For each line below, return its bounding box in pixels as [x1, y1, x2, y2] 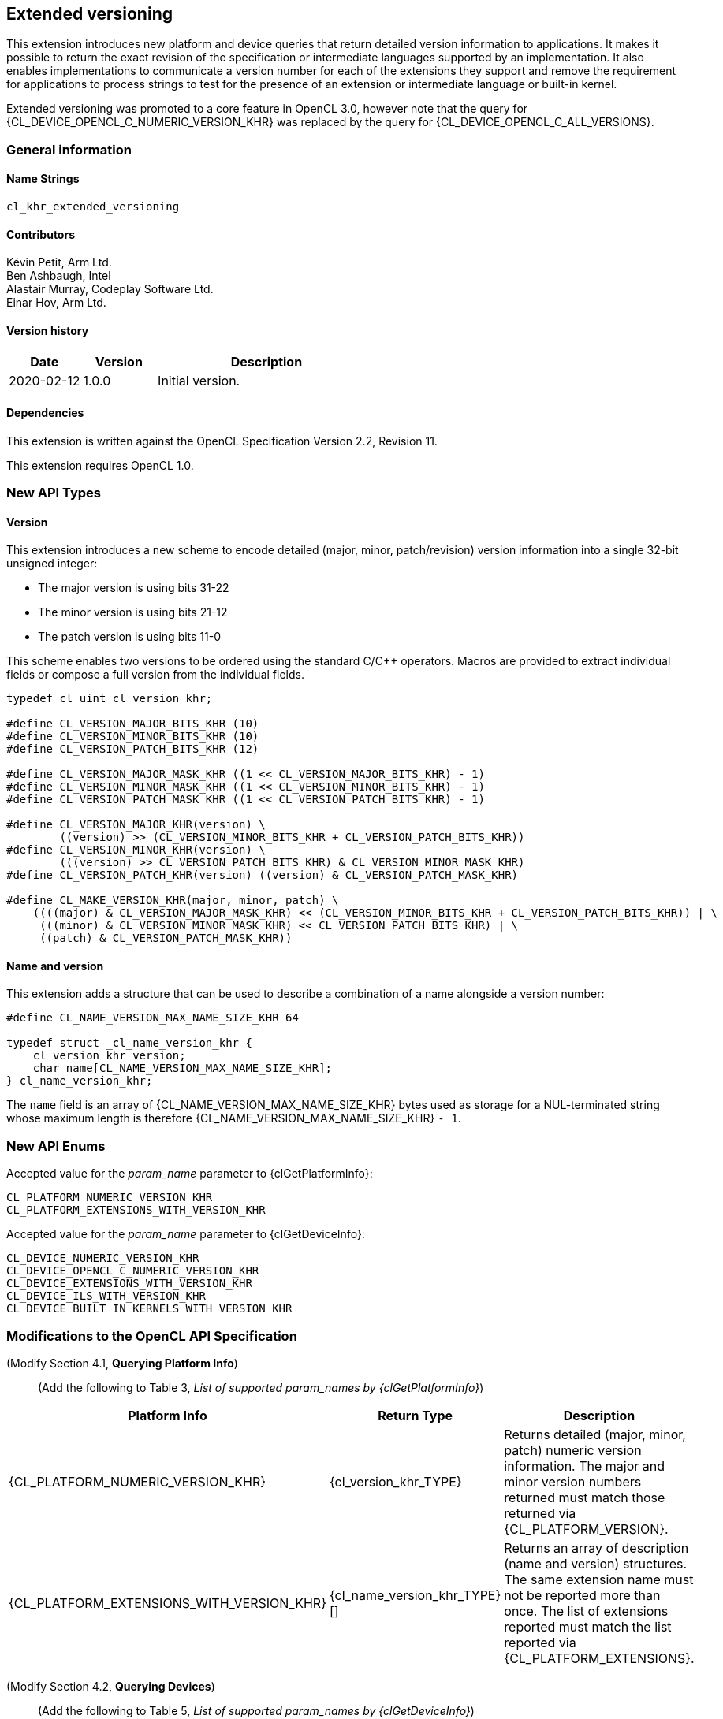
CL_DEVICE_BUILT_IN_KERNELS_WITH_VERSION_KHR [6, 1302, 293, 1315]
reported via [504, 1634, 576, 1650]
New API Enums [6, 1137, 106, 1154]
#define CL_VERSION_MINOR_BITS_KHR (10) [6, 730, 259, 743]
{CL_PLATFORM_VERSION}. [504, 1520, 669, 1537]
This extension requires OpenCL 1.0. [6, 458, 194, 472]
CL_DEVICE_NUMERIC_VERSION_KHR [6, 1252, 199, 1265]
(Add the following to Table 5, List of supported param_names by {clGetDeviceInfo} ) [38, 1703, 475, 1717]
